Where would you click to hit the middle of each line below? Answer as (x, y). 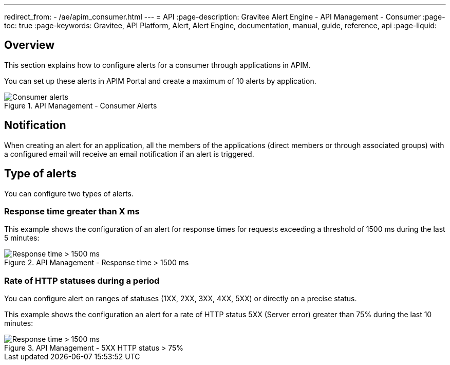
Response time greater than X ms (72, 211)
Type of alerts (40, 174)
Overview (30, 45)
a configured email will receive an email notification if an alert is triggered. (129, 154)
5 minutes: (22, 238)
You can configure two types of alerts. (69, 193)
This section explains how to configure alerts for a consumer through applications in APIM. (157, 65)
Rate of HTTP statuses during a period (82, 280)
